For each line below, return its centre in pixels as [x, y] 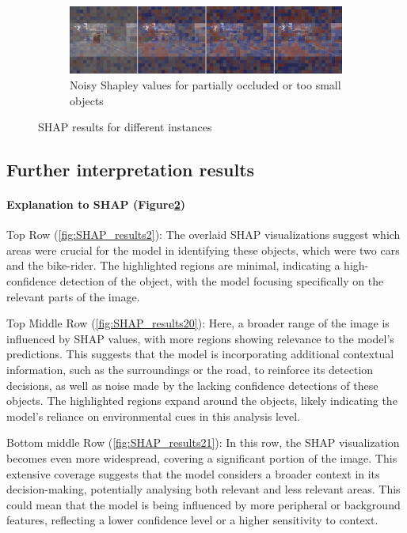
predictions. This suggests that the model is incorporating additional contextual [200, 354]
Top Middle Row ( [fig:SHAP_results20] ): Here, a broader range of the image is [198, 323]
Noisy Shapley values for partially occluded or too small [205, 84]
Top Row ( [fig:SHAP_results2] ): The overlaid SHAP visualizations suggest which [203, 234]
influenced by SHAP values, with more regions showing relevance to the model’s [200, 338]
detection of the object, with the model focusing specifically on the [222, 281]
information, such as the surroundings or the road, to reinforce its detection [190, 370]
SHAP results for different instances [125, 127]
